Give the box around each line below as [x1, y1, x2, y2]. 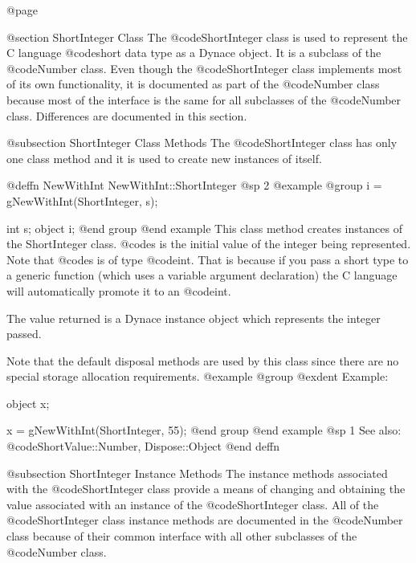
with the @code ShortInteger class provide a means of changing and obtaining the [6, 480, 406, 497]
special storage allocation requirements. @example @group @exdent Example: [6, 368, 389, 385]
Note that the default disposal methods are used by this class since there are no [6, 352, 399, 369]
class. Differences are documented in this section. [6, 107, 247, 124]
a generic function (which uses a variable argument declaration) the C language [6, 267, 398, 284]
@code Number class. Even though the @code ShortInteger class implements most [6, 59, 402, 76]
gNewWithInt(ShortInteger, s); [6, 192, 158, 209]
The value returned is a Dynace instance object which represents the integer [6, 309, 381, 326]
